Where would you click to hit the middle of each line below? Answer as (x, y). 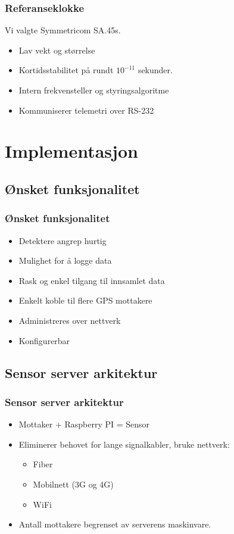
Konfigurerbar (44, 340)
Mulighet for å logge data (65, 260)
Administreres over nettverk (70, 320)
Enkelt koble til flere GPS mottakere (85, 300)
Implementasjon (71, 151)
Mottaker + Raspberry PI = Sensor (84, 424)
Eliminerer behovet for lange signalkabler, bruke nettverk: (124, 444)
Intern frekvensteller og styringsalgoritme (94, 90)
